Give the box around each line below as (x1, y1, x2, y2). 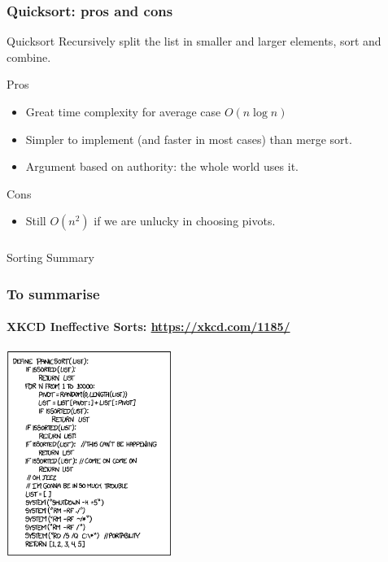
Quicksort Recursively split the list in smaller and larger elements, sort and (7, 33, 381, 50)
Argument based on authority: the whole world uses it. (25, 158, 299, 175)
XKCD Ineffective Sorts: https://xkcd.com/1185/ (7, 318, 290, 335)
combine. (7, 48, 51, 65)
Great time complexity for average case (25, 103, 221, 120)
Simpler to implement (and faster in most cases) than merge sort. (25, 130, 352, 147)
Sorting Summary (7, 249, 94, 266)
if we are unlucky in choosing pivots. (94, 212, 276, 229)
